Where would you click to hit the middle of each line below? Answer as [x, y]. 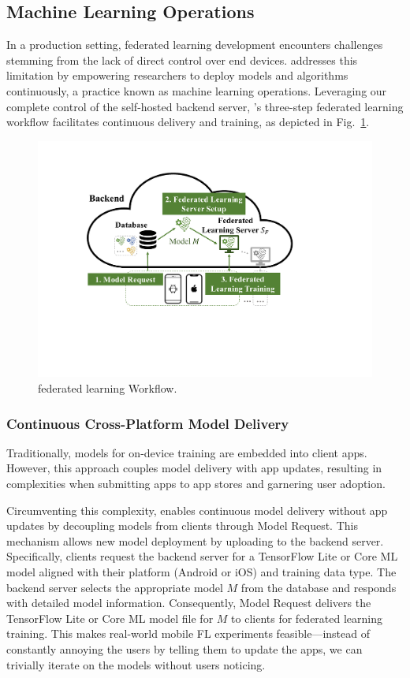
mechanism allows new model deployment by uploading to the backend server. [195, 540]
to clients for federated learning [307, 618]
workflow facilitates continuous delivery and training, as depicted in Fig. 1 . [188, 122]
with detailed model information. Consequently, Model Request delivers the [189, 603]
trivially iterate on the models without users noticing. [136, 664]
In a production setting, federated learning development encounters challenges [195, 45]
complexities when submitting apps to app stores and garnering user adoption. [196, 484]
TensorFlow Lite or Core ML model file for [110, 618]
